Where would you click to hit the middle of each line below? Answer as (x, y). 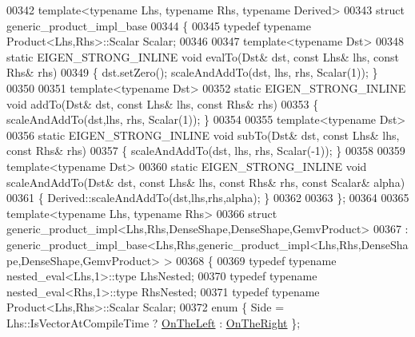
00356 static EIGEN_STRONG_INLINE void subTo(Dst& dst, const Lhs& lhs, (203, 135)
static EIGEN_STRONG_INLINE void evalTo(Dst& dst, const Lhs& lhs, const (203, 56)
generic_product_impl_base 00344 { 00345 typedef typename (159, 25)
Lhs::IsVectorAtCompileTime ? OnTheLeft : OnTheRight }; (154, 322)
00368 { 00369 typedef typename (256, 260)
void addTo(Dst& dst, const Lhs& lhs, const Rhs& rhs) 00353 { (163, 103)
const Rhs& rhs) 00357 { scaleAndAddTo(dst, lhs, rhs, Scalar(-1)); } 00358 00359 (206, 151)
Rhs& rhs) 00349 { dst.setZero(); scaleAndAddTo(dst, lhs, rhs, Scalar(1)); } (192, 72)
